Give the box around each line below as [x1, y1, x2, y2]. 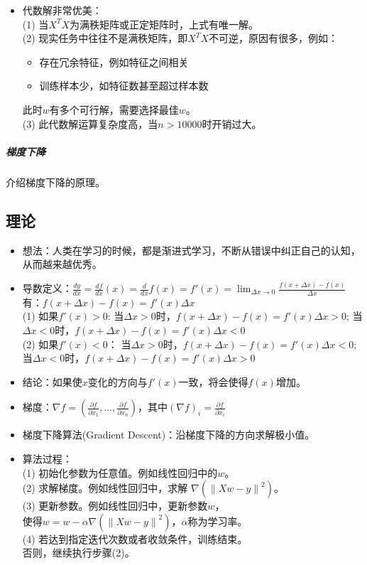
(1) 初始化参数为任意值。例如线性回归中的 [22, 465, 218, 480]
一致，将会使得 [178, 374, 248, 389]
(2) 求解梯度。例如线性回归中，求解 [22, 480, 188, 495]
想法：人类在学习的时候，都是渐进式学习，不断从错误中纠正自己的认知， [22, 242, 361, 257]
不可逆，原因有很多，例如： [209, 31, 339, 45]
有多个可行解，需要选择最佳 [49, 102, 179, 117]
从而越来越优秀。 [22, 257, 102, 271]
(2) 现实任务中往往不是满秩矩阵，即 [22, 31, 188, 45]
